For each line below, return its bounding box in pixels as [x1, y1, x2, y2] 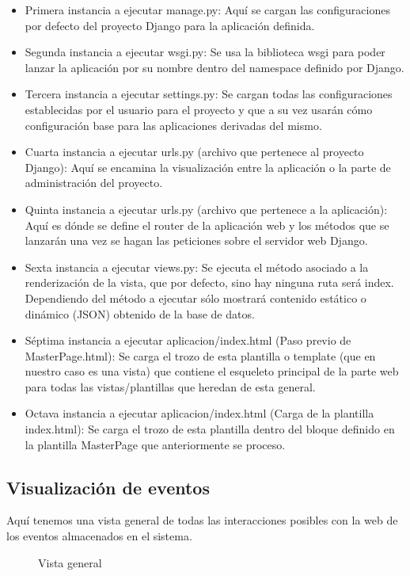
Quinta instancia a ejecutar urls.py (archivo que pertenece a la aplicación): [25, 200, 388, 217]
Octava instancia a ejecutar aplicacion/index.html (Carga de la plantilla [25, 405, 374, 422]
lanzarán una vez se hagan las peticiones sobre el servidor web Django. [25, 232, 368, 249]
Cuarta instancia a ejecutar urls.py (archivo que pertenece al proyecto [25, 143, 364, 160]
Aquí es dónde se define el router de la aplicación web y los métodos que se [25, 216, 389, 233]
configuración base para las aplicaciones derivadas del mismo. [25, 116, 322, 133]
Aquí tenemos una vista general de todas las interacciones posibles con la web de [6, 512, 398, 528]
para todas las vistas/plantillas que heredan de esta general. [25, 378, 316, 395]
